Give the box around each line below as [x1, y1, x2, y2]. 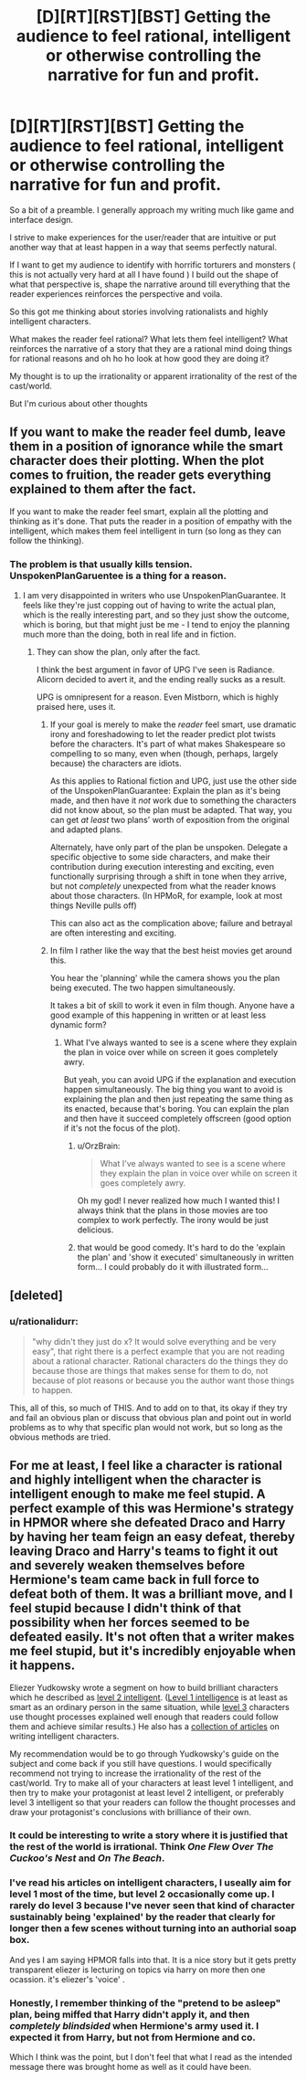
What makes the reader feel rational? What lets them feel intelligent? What [9, 333, 289, 344]
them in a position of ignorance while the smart [9, 438, 283, 454]
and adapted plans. [49, 824, 123, 835]
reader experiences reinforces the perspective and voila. [9, 288, 223, 299]
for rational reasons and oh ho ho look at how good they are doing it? [9, 353, 270, 364]
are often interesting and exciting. [49, 927, 176, 938]
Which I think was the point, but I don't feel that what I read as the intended [9, 2052, 292, 2063]
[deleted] [9, 1288, 64, 1304]
